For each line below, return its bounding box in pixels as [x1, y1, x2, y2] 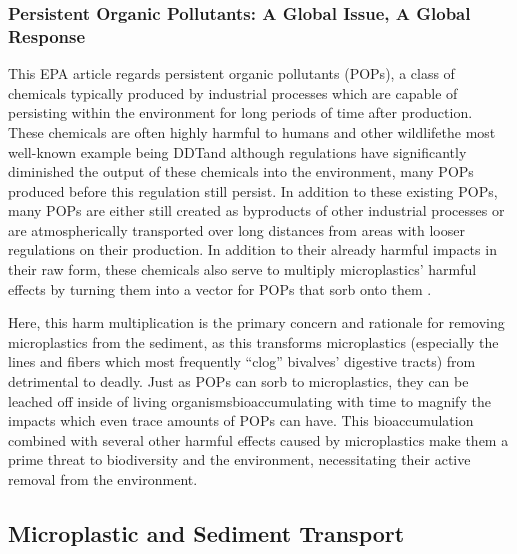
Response [8, 23, 86, 48]
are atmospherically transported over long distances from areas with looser [8, 219, 465, 240]
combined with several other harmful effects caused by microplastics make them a [8, 429, 509, 450]
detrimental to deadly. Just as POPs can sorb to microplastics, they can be [8, 371, 469, 392]
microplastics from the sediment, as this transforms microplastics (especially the [8, 331, 499, 352]
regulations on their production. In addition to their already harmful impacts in [8, 239, 497, 260]
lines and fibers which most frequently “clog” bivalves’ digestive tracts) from [8, 351, 476, 372]
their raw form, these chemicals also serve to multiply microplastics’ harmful [8, 259, 477, 280]
